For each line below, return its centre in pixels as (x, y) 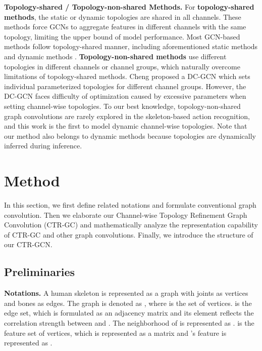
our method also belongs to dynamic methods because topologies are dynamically (130, 135)
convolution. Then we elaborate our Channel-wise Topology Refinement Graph (126, 214)
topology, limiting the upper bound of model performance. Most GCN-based (122, 36)
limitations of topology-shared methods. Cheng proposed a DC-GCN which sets (127, 76)
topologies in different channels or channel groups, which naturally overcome (122, 66)
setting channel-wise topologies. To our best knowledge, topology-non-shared (122, 106)
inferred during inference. (43, 146)
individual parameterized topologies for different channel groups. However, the (125, 86)
